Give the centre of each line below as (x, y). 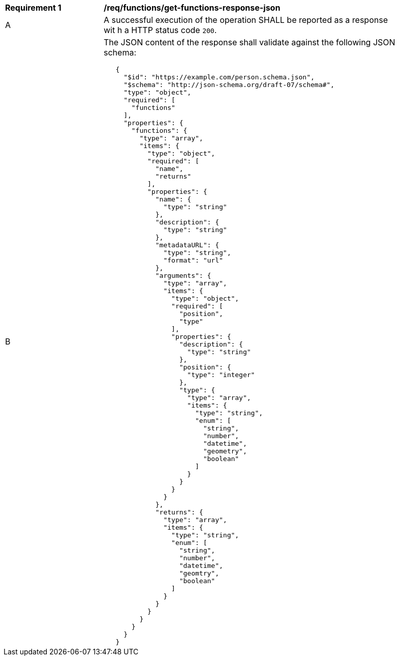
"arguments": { (183, 276)
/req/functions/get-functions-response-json (192, 8)
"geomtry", (199, 573)
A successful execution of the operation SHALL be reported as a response (246, 20)
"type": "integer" (221, 375)
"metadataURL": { (187, 245)
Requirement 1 (33, 8)
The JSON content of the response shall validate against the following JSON (250, 42)
